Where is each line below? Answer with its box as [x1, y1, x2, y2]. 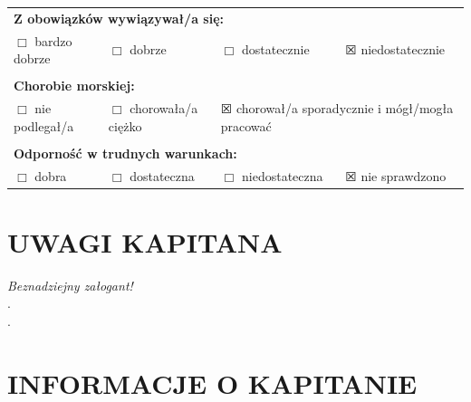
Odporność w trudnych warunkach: [14, 143, 237, 162]
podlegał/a [14, 116, 74, 135]
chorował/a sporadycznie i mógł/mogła [235, 99, 454, 118]
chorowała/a [130, 99, 198, 118]
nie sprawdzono [360, 166, 447, 185]
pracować [220, 116, 272, 135]
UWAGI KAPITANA [7, 223, 283, 260]
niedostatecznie [360, 40, 446, 59]
